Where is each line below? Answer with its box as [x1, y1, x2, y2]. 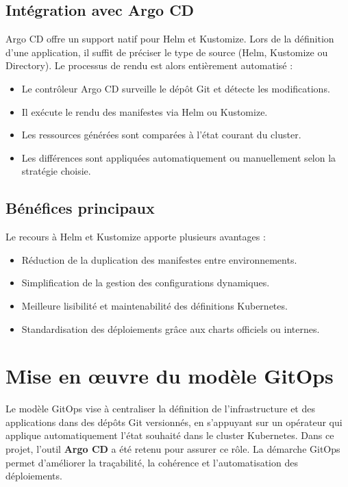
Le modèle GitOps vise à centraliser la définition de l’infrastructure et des [5, 401, 315, 416]
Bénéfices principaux [5, 197, 155, 218]
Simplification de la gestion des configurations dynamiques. [21, 275, 270, 290]
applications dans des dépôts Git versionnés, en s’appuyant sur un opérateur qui [5, 414, 343, 429]
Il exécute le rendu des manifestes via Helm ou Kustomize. [21, 104, 268, 118]
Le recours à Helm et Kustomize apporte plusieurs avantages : [5, 229, 266, 244]
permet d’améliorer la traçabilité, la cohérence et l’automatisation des [5, 455, 298, 469]
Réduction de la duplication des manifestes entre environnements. [21, 252, 297, 266]
